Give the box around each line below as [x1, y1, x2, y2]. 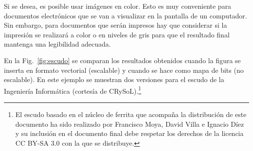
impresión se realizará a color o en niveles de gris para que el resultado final [4, 29, 230, 39]
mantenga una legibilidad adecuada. [4, 39, 111, 49]
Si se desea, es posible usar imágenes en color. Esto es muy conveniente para [4, 1, 232, 11]
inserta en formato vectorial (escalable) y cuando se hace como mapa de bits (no [4, 65, 244, 75]
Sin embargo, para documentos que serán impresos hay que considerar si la [4, 20, 227, 30]
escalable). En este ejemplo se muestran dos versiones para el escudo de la [4, 74, 224, 84]
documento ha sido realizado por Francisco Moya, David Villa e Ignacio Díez [15, 118, 244, 129]
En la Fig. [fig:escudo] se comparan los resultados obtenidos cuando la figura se [4, 55, 241, 65]
